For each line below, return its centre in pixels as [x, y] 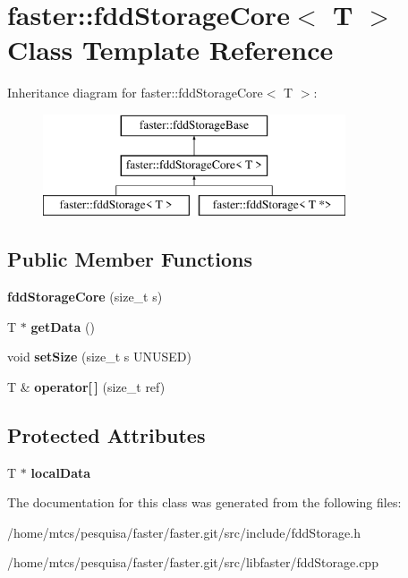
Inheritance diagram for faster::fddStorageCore [135, 93]
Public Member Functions [130, 259]
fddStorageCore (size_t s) [85, 297]
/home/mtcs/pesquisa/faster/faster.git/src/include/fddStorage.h [184, 532]
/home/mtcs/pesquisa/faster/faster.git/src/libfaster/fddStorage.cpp [193, 562]
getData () [63, 326]
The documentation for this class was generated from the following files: [204, 502]
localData [61, 472]
